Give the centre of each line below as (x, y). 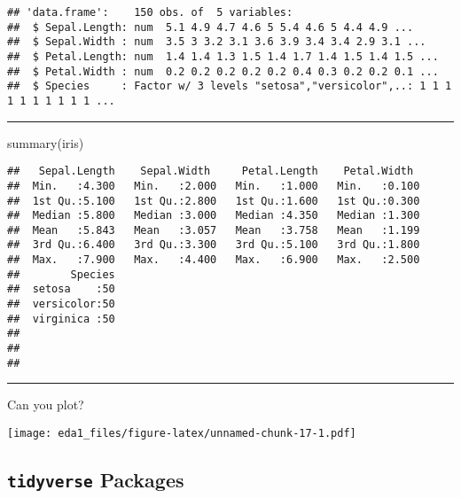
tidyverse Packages (96, 480)
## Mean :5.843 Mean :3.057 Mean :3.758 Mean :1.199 (214, 230)
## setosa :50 (61, 289)
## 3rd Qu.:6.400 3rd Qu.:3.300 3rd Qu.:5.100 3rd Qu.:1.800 (214, 245)
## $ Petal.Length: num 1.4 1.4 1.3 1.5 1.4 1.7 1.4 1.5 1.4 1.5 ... (223, 56)
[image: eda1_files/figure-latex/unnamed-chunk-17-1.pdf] (182, 433)
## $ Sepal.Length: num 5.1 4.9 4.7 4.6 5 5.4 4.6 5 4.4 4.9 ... (211, 27)
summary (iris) (46, 142)
